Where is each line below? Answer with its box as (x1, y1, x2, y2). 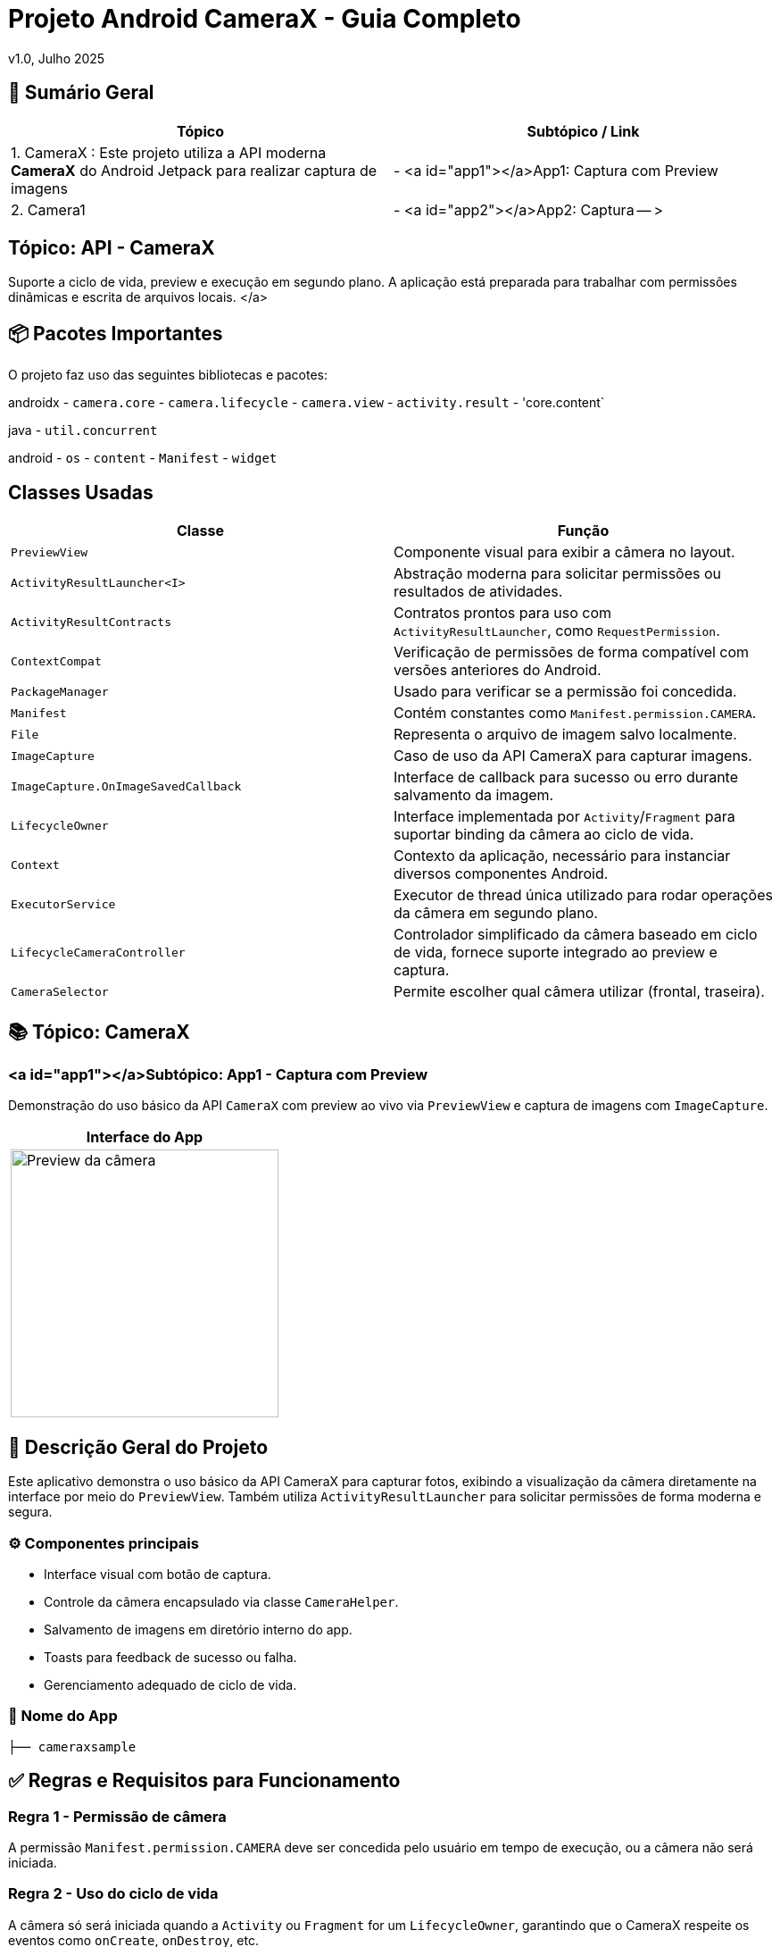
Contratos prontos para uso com (394, 604, 612, 623)
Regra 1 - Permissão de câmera (8, 1807, 227, 1826)
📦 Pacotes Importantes (8, 322, 223, 345)
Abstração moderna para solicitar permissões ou (394, 564, 722, 583)
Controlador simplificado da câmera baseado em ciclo (394, 925, 758, 944)
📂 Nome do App (8, 1707, 118, 1726)
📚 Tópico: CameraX (8, 1020, 190, 1043)
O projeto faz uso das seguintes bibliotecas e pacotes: (8, 367, 328, 383)
